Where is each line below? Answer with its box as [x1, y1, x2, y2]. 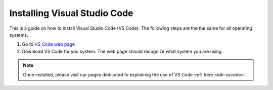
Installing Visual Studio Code [9, 8, 133, 19]
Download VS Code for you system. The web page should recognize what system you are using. [22, 48, 223, 54]
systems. [9, 32, 28, 38]
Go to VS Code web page [22, 41, 75, 47]
